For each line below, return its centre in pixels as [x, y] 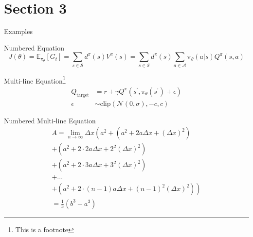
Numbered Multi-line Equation [50, 120]
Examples [18, 31]
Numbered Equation [34, 47]
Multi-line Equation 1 [35, 80]
